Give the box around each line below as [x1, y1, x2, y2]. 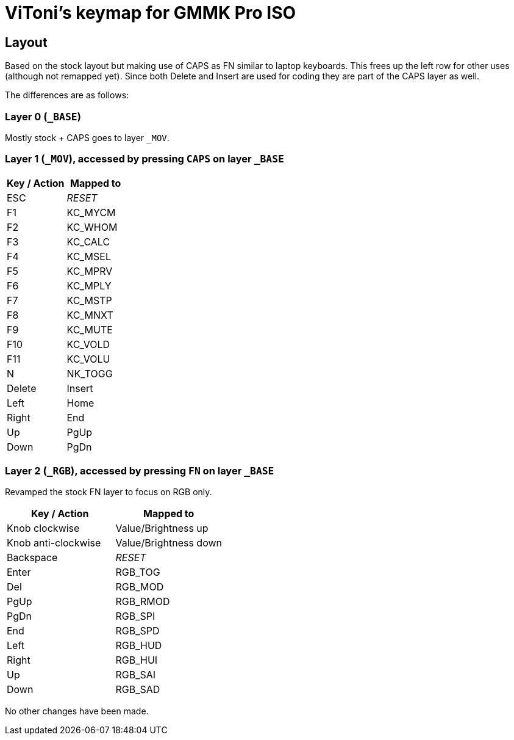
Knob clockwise [7, 522, 80, 535]
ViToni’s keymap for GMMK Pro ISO [5, 2, 296, 23]
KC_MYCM [66, 206, 116, 219]
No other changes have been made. [5, 706, 149, 717]
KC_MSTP [66, 294, 112, 307]
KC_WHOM [66, 220, 118, 233]
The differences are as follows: [5, 90, 129, 101]
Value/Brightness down [115, 537, 222, 550]
